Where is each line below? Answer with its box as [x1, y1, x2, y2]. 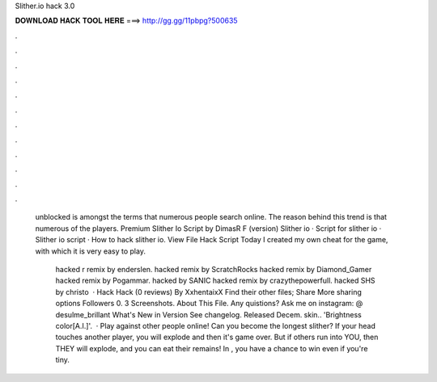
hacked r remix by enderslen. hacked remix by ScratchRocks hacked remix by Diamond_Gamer [55, 265, 372, 275]
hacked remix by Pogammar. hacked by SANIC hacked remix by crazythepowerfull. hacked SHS [55, 275, 375, 286]
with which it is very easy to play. [35, 246, 146, 256]
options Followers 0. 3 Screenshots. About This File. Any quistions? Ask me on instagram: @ [55, 299, 363, 309]
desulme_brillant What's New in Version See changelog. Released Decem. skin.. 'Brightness [55, 309, 362, 319]
